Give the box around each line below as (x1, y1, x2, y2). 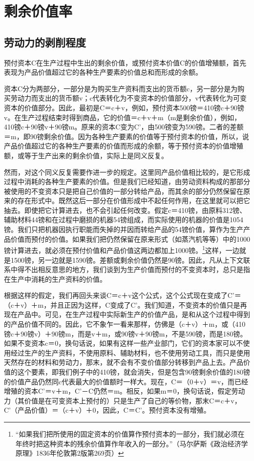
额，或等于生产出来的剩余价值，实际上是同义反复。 (4, 150, 168, 160)
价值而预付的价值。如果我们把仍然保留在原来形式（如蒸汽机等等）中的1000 (10, 233, 250, 244)
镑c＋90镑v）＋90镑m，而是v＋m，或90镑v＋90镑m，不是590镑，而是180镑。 (4, 328, 247, 338)
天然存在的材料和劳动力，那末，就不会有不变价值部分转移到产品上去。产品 (4, 357, 243, 367)
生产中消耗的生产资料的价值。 (10, 273, 106, 284)
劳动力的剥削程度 (4, 34, 86, 49)
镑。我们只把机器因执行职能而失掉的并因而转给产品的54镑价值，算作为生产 (4, 224, 243, 234)
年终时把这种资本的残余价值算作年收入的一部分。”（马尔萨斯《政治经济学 (15, 438, 248, 448)
